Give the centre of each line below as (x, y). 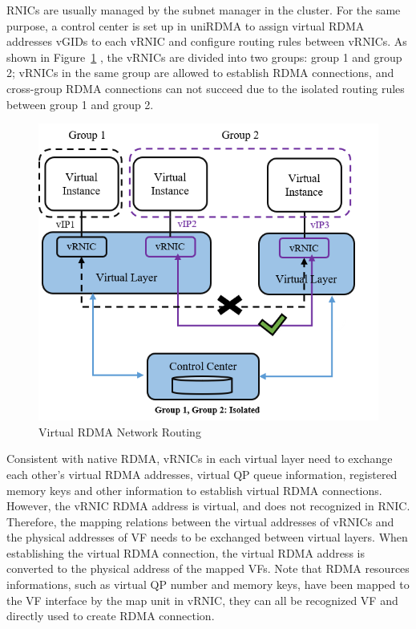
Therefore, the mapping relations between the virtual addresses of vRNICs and (200, 521)
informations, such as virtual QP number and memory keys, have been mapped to (208, 584)
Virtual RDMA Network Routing (120, 431)
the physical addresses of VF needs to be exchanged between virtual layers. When (207, 537)
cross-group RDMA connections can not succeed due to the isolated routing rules (206, 88)
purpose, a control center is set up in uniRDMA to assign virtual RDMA (186, 25)
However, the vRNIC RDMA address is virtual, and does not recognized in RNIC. (208, 506)
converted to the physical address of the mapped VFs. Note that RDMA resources (208, 568)
